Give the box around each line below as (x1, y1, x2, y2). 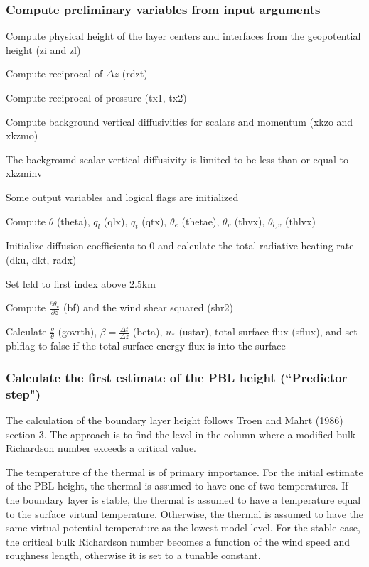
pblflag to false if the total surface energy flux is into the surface (6, 338, 286, 353)
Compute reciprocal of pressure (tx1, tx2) (6, 90, 187, 104)
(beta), (132, 324, 163, 339)
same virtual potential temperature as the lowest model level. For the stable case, (6, 520, 360, 535)
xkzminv (6, 166, 43, 180)
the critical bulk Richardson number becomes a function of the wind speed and (6, 534, 350, 549)
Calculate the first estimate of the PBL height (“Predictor (6, 368, 348, 386)
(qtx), (141, 213, 167, 228)
